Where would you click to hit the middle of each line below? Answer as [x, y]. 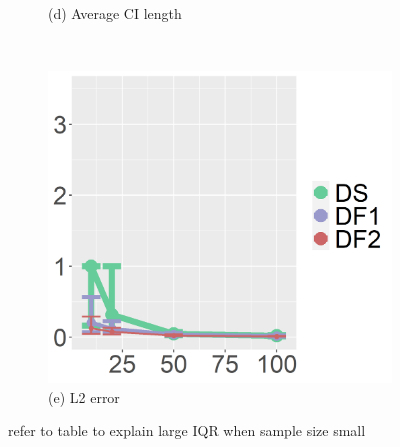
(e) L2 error [84, 396]
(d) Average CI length [115, 13]
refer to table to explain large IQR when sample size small [187, 430]
